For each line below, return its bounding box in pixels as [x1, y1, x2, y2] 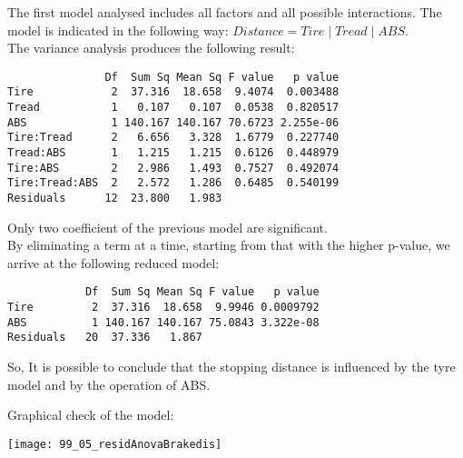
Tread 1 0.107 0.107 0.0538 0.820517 [7, 101, 340, 114]
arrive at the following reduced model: [7, 253, 220, 272]
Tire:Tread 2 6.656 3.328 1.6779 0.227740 [7, 131, 340, 144]
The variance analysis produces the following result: [7, 38, 295, 57]
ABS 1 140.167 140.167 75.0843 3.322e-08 [7, 315, 320, 329]
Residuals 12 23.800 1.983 [7, 192, 222, 205]
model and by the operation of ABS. [7, 374, 211, 393]
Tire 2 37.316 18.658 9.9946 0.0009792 [7, 301, 320, 314]
